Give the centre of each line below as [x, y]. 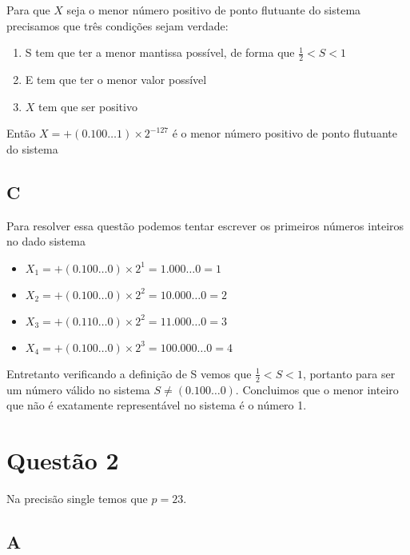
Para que [28, 10]
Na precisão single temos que [77, 498]
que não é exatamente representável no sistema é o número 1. [157, 405]
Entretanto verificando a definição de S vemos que [129, 373]
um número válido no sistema [78, 389]
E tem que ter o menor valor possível [116, 80]
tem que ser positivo [88, 106]
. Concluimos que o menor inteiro [317, 389]
